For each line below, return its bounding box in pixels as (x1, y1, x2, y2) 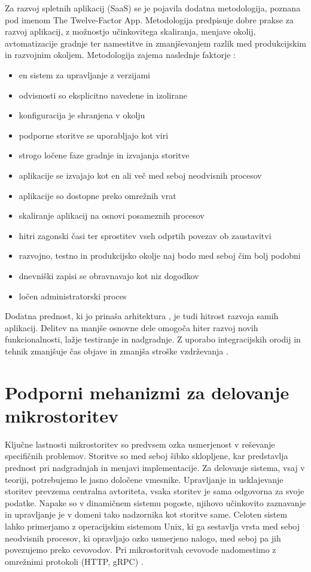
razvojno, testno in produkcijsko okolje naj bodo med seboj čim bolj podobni (19, 249, 301, 262)
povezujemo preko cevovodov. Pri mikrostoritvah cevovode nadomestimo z (5, 543, 276, 556)
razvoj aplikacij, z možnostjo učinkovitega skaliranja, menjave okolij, (5, 25, 256, 38)
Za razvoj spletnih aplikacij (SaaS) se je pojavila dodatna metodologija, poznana (5, 2, 301, 14)
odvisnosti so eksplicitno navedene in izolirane (19, 88, 187, 101)
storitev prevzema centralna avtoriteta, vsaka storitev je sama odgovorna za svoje (5, 485, 304, 497)
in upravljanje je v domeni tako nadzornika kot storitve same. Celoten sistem (5, 508, 288, 521)
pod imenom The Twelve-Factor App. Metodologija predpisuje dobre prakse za (5, 13, 294, 26)
